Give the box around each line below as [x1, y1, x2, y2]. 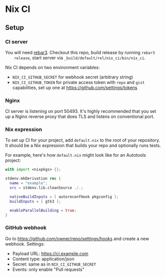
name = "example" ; [9, 181, 48, 186]
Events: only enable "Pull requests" [12, 266, 84, 272]
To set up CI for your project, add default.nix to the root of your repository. [5, 137, 161, 143]
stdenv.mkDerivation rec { [5, 176, 61, 181]
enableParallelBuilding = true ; [9, 208, 77, 213]
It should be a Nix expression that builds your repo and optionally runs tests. [5, 143, 161, 149]
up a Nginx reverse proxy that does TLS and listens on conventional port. [5, 113, 155, 120]
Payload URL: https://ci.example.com [12, 250, 88, 257]
